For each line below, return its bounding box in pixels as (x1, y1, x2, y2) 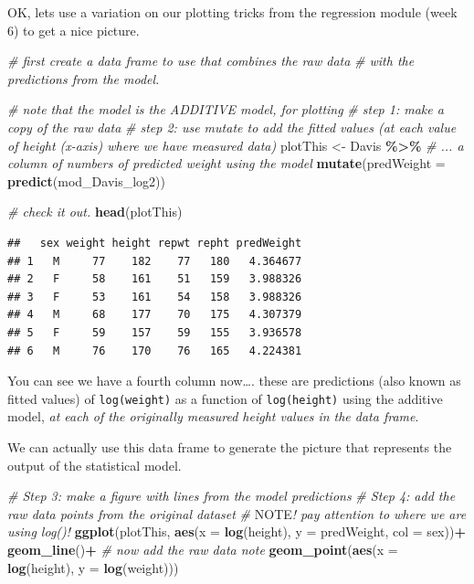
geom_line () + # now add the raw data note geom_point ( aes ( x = (7, 539, 398, 558)
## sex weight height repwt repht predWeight (7, 236, 302, 250)
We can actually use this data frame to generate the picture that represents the (7, 437, 452, 456)
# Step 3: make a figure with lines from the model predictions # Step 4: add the (7, 486, 456, 505)
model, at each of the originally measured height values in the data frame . (7, 407, 419, 426)
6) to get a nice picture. (7, 20, 140, 39)
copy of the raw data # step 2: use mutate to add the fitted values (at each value (7, 117, 457, 136)
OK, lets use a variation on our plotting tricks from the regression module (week (7, 3, 458, 21)
